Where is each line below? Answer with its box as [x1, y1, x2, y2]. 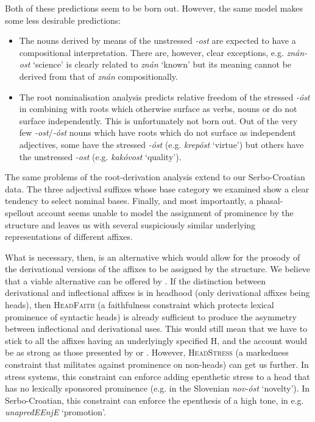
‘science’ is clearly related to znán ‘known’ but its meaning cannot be [32, 58, 292, 71]
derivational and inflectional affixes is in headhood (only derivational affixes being [5, 286, 310, 299]
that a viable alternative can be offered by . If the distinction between [5, 274, 266, 287]
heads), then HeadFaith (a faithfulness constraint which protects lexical [5, 298, 274, 311]
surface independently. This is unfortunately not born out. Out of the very [19, 114, 298, 127]
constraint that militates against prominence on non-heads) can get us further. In [5, 358, 309, 371]
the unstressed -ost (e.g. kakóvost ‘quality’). [19, 150, 182, 163]
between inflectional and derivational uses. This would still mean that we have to [5, 322, 308, 335]
